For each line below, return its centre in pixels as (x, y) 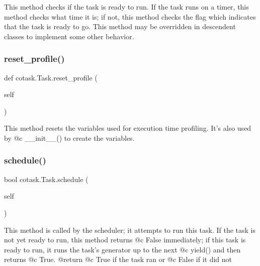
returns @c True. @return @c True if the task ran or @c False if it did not (118, 259)
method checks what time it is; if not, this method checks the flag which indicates (130, 16)
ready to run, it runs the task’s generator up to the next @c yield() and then (122, 249)
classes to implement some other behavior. (69, 36)
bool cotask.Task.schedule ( (46, 179)
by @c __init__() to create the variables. (69, 138)
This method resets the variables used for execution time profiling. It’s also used (128, 128)
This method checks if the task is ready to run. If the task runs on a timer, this (126, 7)
